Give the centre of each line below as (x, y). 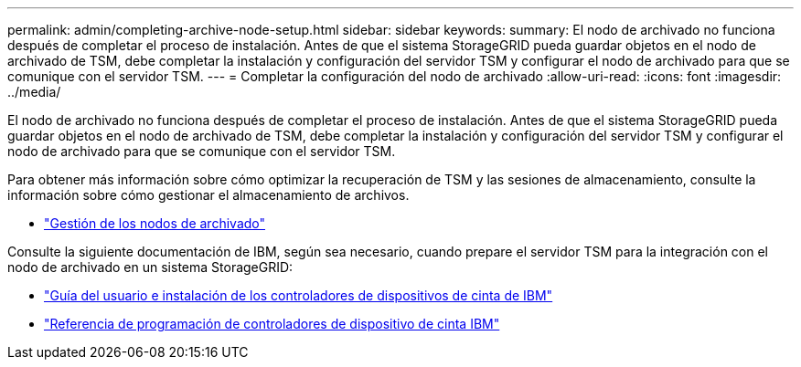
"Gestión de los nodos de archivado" (155, 223)
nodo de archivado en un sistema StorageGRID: (150, 267)
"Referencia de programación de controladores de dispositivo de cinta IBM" (272, 324)
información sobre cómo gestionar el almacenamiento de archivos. (208, 195)
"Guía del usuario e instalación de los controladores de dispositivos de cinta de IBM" (299, 295)
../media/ (34, 92)
